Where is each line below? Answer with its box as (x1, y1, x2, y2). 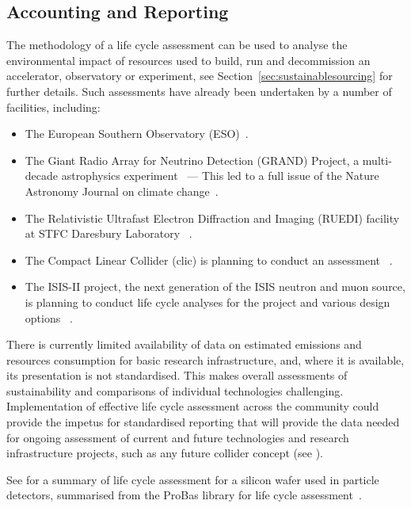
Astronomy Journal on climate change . (25, 182, 219, 199)
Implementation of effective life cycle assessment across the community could (6, 398, 379, 414)
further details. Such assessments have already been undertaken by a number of (6, 82, 392, 99)
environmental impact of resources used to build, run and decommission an (6, 52, 371, 68)
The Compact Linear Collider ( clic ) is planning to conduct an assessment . (25, 251, 393, 268)
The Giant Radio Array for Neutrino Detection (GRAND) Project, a (25, 151, 360, 168)
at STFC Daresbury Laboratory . (25, 225, 192, 242)
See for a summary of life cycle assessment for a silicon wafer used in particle (6, 471, 379, 487)
